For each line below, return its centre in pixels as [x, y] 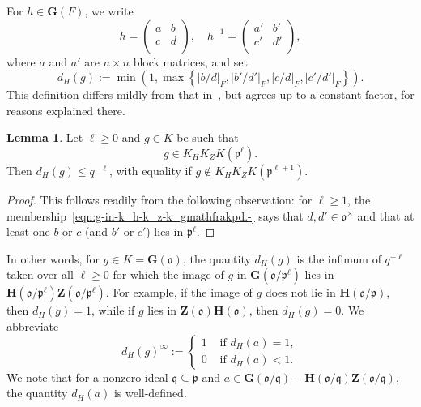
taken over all [40, 274]
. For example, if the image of [179, 292]
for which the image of [168, 274]
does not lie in [300, 292]
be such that [208, 137]
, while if [113, 310]
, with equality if [150, 170]
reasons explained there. [66, 110]
